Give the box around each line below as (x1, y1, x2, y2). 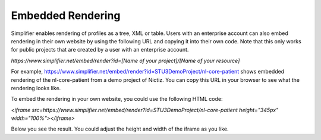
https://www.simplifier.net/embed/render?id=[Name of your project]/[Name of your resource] (11, 57, 240, 64)
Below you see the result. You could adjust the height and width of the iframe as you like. (11, 125, 229, 133)
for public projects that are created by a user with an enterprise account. (11, 46, 189, 53)
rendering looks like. (11, 84, 61, 91)
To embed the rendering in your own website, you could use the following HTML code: (11, 96, 223, 103)
